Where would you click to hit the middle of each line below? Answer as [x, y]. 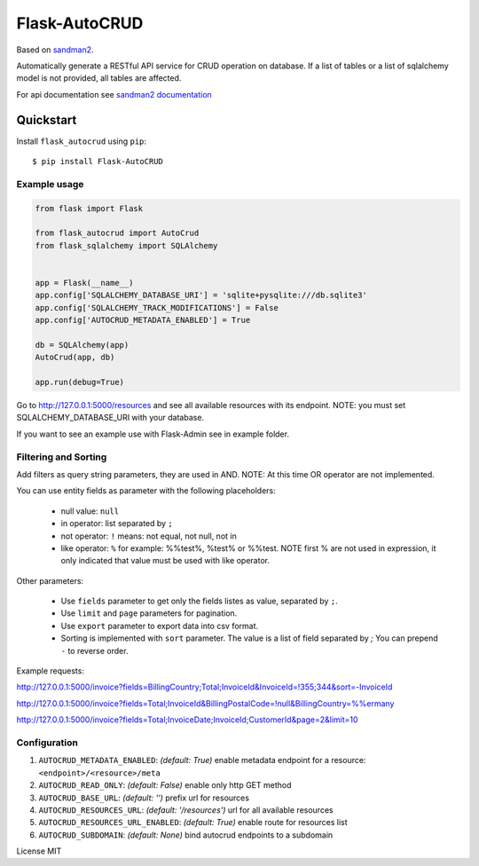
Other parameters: [50, 580]
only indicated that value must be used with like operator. [165, 561]
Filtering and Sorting [62, 457]
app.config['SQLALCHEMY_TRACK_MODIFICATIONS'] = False [157, 307]
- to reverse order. [94, 650]
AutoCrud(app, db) [75, 358]
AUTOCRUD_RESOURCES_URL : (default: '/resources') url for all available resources [186, 810]
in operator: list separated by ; [117, 524]
